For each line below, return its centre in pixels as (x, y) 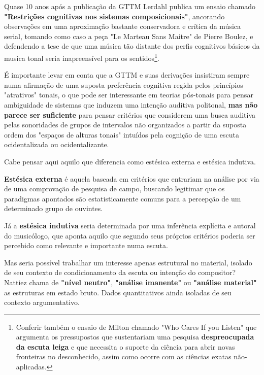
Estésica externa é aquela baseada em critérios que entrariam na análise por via (132, 178)
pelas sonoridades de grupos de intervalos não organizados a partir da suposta (125, 125)
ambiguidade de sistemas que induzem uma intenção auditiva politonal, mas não (131, 105)
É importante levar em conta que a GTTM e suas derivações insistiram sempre (127, 75)
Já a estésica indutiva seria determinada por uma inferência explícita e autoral (130, 225)
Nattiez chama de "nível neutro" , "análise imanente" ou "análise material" (130, 282)
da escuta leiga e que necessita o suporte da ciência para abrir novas (125, 346)
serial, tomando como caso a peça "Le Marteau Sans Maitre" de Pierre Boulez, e (129, 36)
